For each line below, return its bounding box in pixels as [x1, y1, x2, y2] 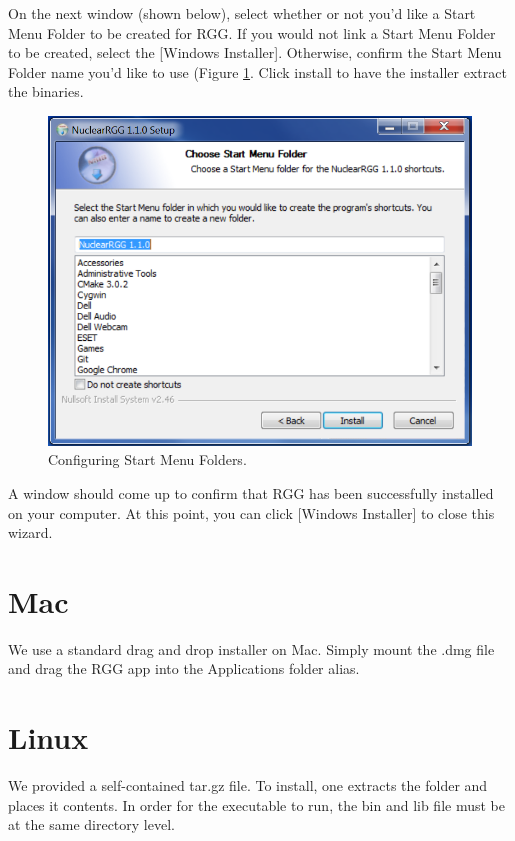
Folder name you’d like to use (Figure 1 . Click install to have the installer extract [8, 61, 507, 82]
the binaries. [8, 81, 84, 102]
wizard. [8, 522, 53, 543]
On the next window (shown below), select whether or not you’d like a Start [8, 3, 476, 23]
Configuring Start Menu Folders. [48, 449, 247, 470]
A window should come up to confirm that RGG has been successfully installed [8, 482, 494, 503]
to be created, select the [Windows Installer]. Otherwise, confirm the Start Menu [8, 42, 502, 63]
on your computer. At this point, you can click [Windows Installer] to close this [8, 502, 495, 523]
